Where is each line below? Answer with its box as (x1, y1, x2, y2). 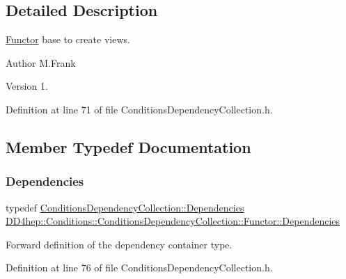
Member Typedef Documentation (6, 136, 251, 157)
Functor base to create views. (6, 32, 130, 47)
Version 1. (6, 79, 48, 93)
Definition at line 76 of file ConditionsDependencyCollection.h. (6, 260, 273, 275)
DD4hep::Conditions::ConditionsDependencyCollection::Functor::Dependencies (6, 214, 340, 228)
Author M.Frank (6, 55, 76, 70)
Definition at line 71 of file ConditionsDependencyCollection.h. (6, 102, 273, 116)
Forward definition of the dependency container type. (6, 237, 233, 251)
